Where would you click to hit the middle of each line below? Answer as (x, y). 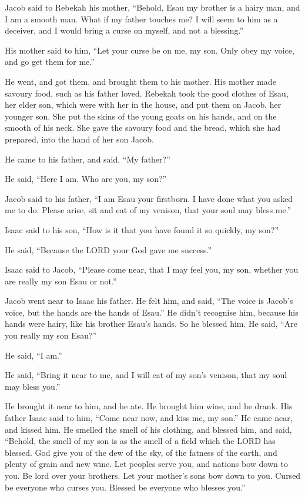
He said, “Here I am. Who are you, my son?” (86, 179)
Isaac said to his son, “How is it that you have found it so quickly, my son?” (142, 229)
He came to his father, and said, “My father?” (88, 159)
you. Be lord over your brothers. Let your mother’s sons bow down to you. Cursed (153, 475)
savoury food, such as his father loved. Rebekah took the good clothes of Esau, (147, 93)
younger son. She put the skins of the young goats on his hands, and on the (141, 116)
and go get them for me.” (50, 62)
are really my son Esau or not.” (61, 281)
